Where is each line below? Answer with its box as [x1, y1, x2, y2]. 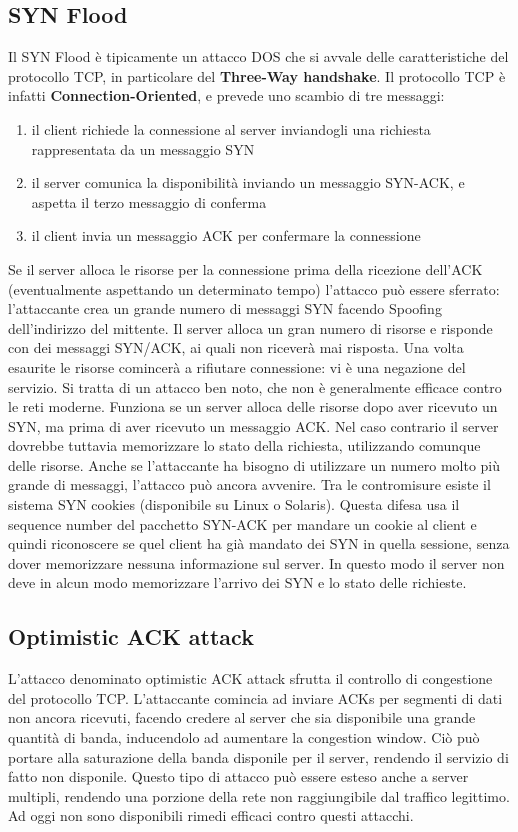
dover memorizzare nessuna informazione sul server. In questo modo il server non [8, 552, 505, 573]
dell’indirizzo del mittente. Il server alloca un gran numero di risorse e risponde [8, 317, 493, 338]
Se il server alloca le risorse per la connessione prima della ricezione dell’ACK [8, 258, 483, 279]
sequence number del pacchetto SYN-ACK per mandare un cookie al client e [8, 513, 477, 534]
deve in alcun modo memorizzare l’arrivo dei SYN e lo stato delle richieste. [8, 572, 467, 593]
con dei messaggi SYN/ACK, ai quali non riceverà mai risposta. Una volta [8, 337, 464, 358]
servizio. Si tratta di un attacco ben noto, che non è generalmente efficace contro [8, 376, 502, 397]
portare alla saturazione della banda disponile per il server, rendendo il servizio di [8, 746, 509, 767]
